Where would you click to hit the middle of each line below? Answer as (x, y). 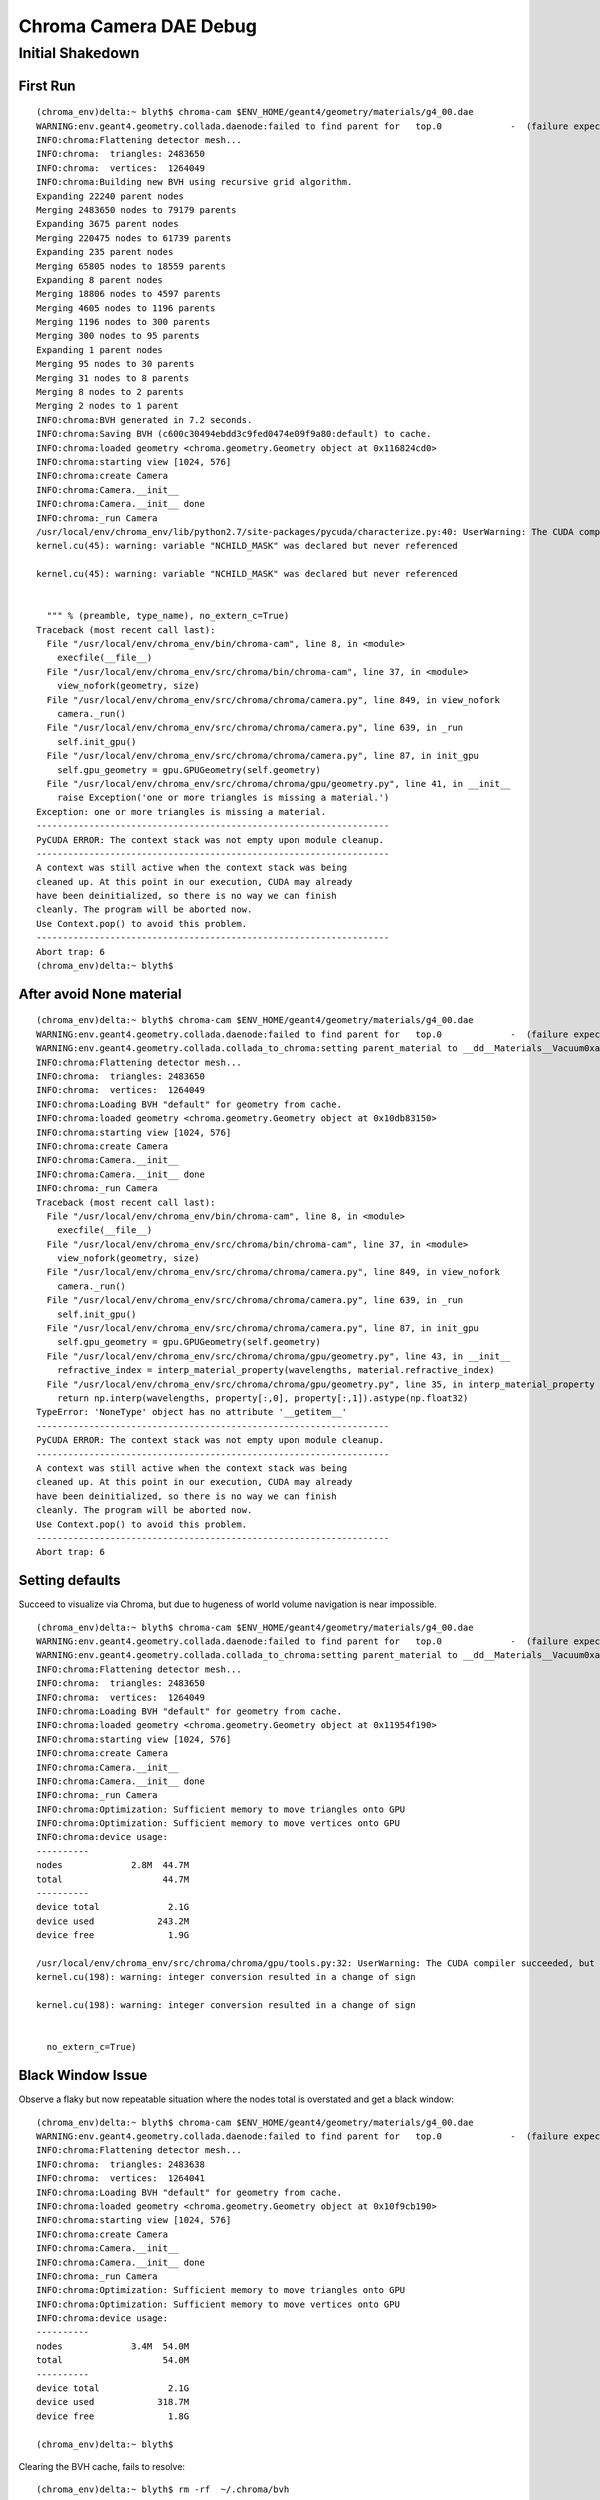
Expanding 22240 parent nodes (110, 196)
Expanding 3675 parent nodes (107, 224)
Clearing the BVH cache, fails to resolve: (101, 2466)
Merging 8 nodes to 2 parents (110, 392)
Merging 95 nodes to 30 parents (115, 364)
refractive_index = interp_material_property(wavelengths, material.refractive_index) (275, 1370)
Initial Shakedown (79, 53)
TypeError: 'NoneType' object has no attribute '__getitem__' (192, 1412)
